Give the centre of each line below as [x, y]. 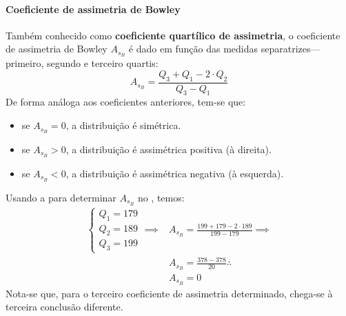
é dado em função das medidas [193, 49]
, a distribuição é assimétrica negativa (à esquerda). [175, 173]
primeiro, [25, 63]
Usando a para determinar [61, 197]
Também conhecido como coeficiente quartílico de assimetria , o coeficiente [173, 35]
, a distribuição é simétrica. [123, 125]
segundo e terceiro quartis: [102, 63]
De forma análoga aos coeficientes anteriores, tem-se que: [126, 102]
